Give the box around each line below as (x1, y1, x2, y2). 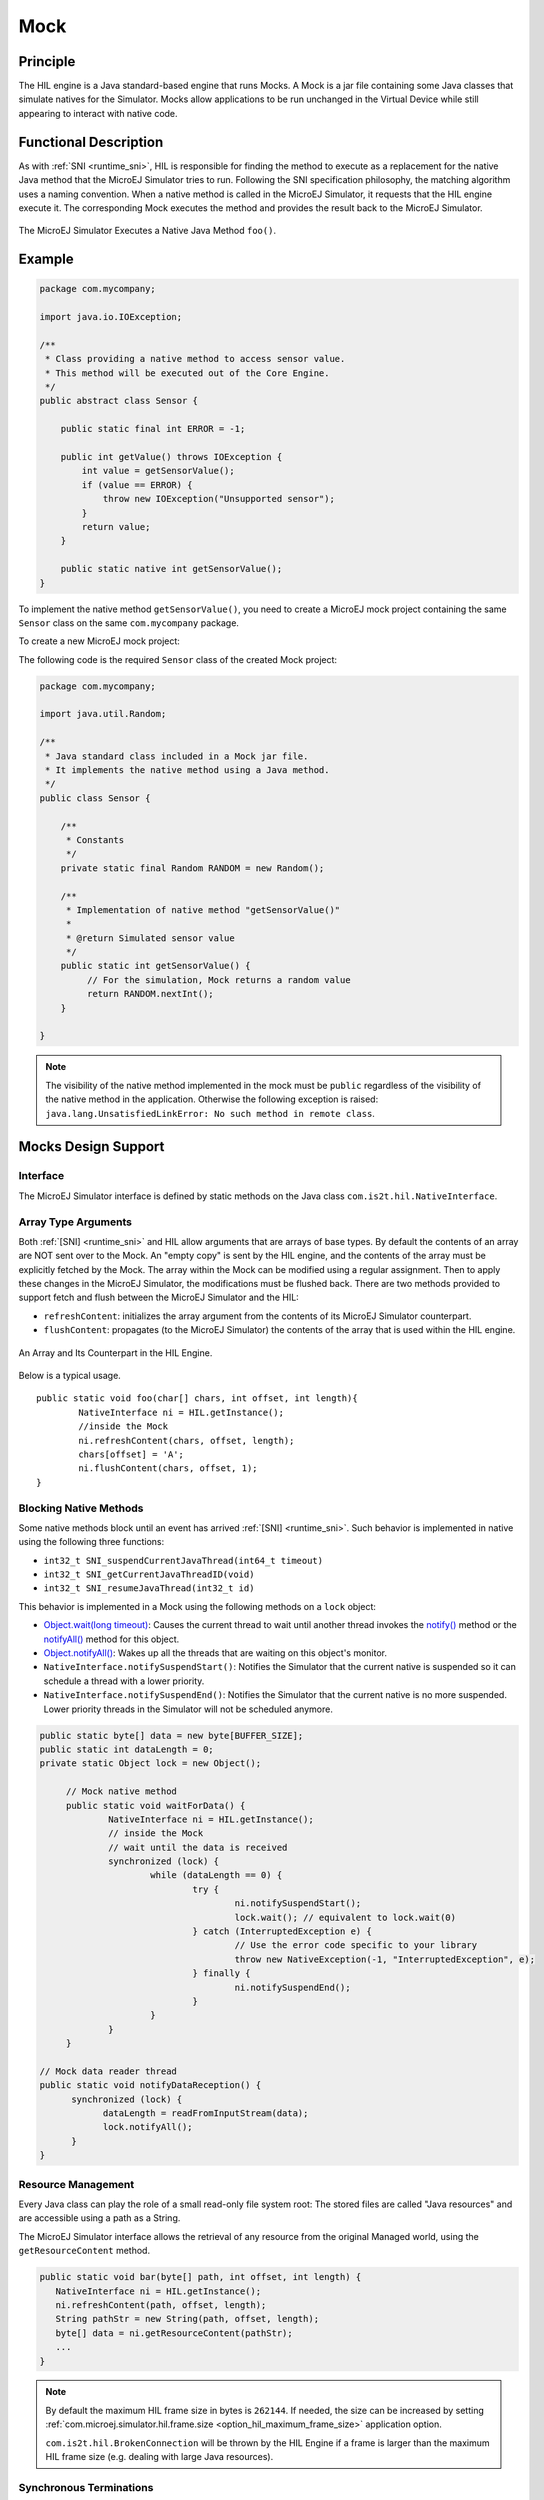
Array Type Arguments (18, 1215, 132, 1229)
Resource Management (18, 2177, 135, 2191)
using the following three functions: (18, 1536, 165, 1548)
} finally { (192, 1968, 251, 1979)
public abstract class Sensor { (39, 395, 199, 407)
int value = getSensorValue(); (81, 465, 235, 477)
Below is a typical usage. (18, 1370, 122, 1381)
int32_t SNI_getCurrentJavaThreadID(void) (43, 1569, 255, 1580)
